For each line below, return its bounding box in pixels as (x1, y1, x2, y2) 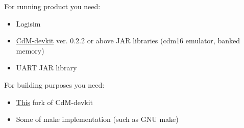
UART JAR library (16, 62, 77, 73)
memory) (16, 45, 44, 56)
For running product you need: (4, 1, 101, 11)
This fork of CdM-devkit (16, 96, 93, 107)
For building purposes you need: (4, 79, 105, 90)
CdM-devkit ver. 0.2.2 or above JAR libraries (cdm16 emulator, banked (16, 35, 240, 46)
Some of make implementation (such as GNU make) (16, 114, 179, 124)
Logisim (16, 18, 41, 29)
